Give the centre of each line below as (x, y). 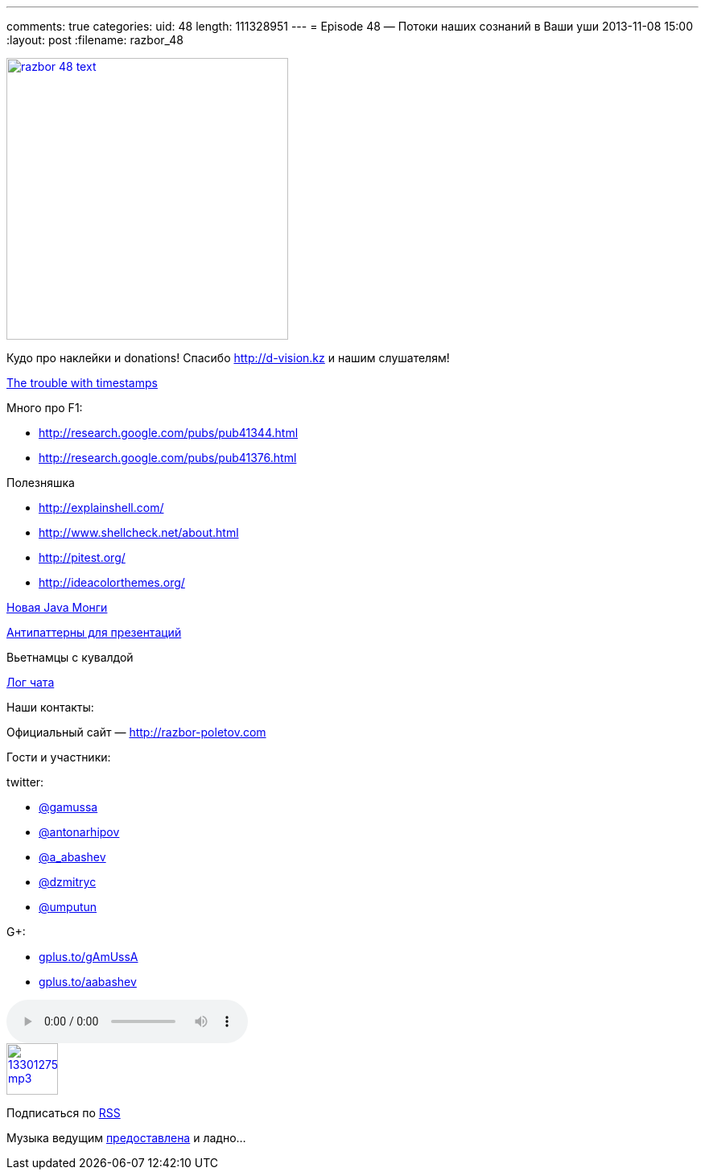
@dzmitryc (68, 882)
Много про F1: (45, 408)
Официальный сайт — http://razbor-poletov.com (136, 732)
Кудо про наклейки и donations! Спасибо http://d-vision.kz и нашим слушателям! (228, 358)
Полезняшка (41, 483)
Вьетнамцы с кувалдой (70, 657)
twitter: (25, 782)
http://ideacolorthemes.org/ (112, 582)
